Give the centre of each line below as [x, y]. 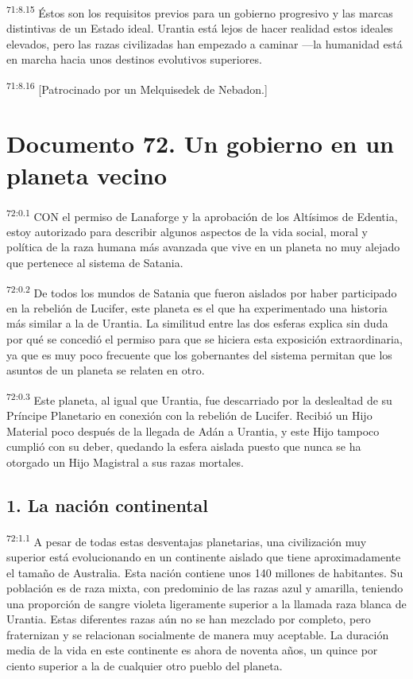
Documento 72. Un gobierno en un [200, 144]
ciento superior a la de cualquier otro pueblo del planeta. [145, 666]
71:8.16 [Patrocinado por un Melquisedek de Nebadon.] [137, 88]
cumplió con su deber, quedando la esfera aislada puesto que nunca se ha [184, 446]
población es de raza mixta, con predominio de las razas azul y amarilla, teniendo [205, 588]
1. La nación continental [107, 504]
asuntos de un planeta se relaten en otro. [106, 370]
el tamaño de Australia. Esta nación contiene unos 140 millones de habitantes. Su [205, 572]
